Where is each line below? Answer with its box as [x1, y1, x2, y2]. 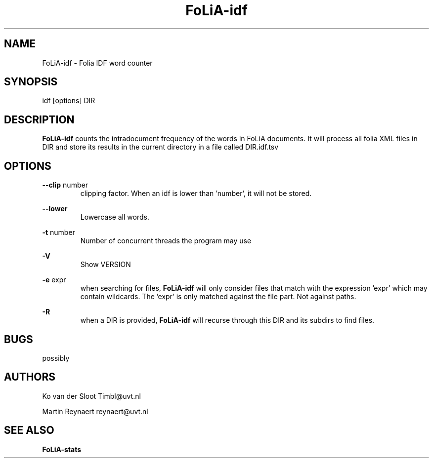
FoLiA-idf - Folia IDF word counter [42, 58, 153, 67]
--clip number [42, 181, 88, 190]
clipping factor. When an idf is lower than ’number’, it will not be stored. [80, 189, 312, 198]
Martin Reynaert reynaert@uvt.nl [42, 407, 148, 416]
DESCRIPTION [4, 113, 75, 126]
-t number [42, 228, 75, 237]
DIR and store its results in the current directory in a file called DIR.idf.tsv [42, 143, 279, 152]
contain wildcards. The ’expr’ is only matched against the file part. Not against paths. [80, 292, 356, 301]
